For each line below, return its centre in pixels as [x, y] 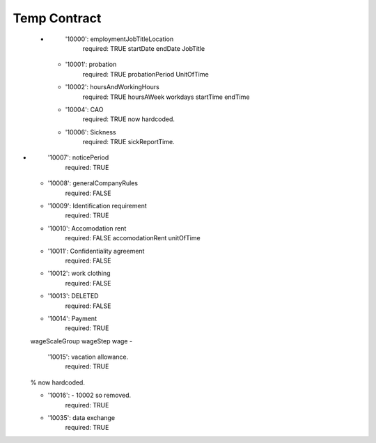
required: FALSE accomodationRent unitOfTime [133, 238]
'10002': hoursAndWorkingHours [112, 87]
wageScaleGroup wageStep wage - [81, 341]
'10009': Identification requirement [97, 206]
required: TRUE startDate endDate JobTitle [144, 48]
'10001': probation [91, 64]
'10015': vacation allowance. [88, 357]
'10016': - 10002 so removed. [89, 395]
